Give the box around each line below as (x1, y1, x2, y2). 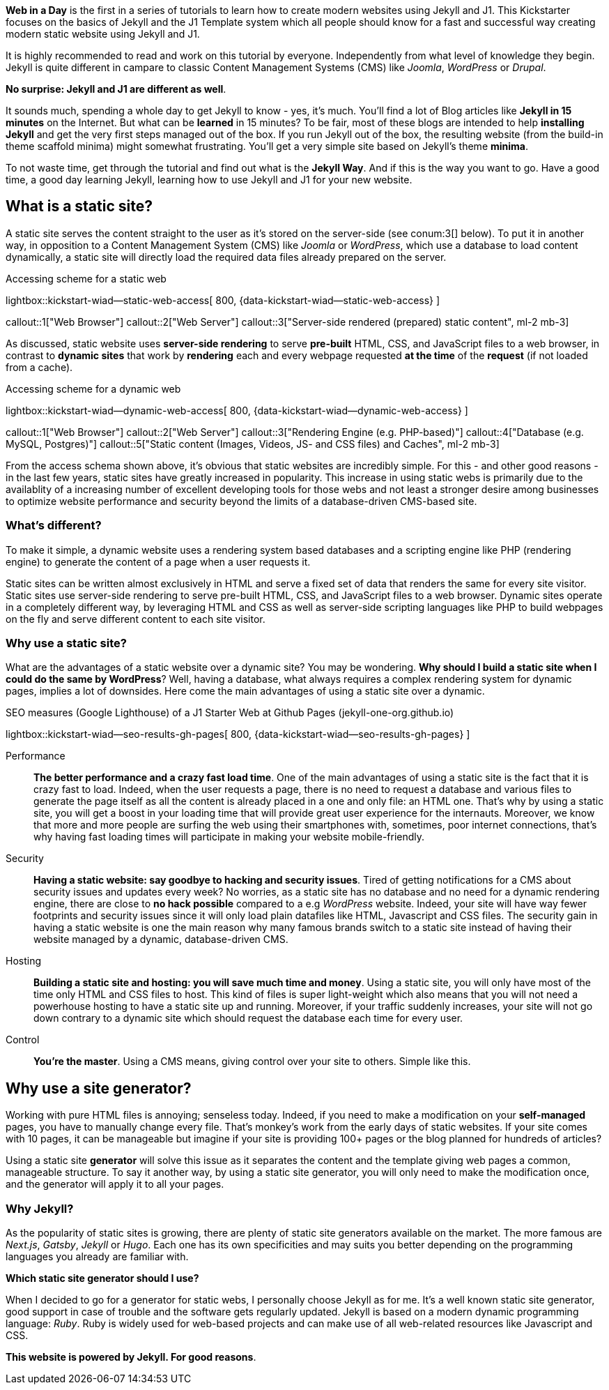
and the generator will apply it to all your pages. (6, 1178, 224, 1191)
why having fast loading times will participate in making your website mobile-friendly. (33, 831, 425, 843)
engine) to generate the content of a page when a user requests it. (6, 555, 311, 568)
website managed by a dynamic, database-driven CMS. (33, 933, 288, 946)
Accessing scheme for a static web (6, 272, 167, 285)
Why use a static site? (6, 635, 127, 650)
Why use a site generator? (6, 1079, 192, 1097)
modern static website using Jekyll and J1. (6, 28, 200, 40)
